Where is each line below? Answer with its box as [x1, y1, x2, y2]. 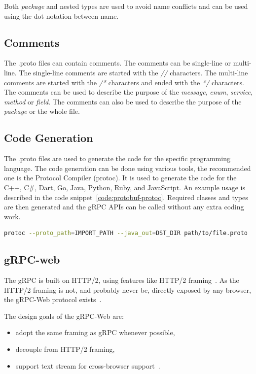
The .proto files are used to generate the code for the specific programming [4, 153, 230, 164]
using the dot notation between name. [4, 10, 119, 21]
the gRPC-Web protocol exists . [4, 294, 102, 305]
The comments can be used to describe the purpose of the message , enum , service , [4, 87, 253, 97]
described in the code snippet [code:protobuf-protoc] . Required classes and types [4, 192, 248, 202]
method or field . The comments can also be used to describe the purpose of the [4, 96, 242, 106]
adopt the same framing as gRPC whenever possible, [15, 327, 175, 338]
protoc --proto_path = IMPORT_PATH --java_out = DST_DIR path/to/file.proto [4, 230, 248, 237]
